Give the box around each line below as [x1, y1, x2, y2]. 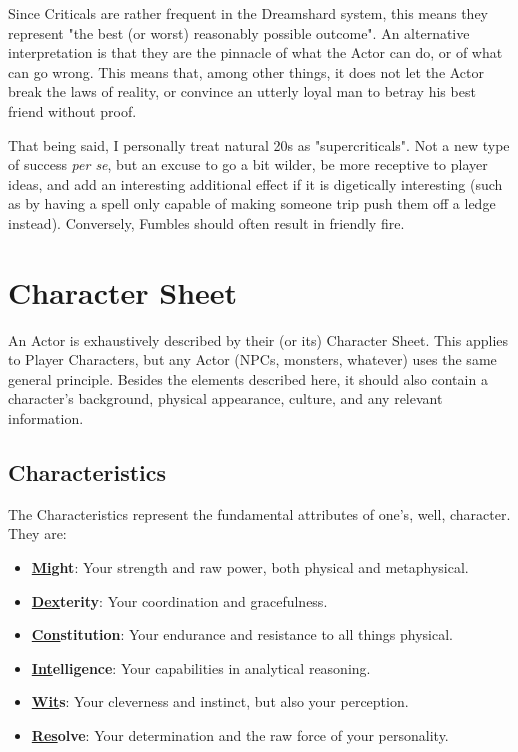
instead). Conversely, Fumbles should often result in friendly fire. [8, 212, 405, 233]
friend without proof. [8, 100, 137, 121]
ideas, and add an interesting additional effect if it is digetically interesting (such [8, 173, 503, 194]
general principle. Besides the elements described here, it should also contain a [8, 368, 488, 389]
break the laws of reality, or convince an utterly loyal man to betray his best [8, 81, 476, 102]
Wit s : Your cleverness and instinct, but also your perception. [31, 691, 409, 712]
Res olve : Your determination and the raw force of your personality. [31, 724, 449, 745]
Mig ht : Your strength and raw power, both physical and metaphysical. [31, 557, 469, 578]
